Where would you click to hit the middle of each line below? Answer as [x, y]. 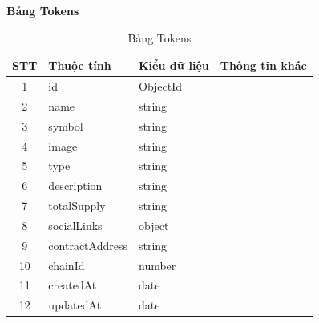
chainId [67, 265]
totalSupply [77, 206]
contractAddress [88, 245]
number [157, 265]
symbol [66, 125]
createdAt [73, 285]
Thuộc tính [80, 65]
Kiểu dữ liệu [174, 65]
